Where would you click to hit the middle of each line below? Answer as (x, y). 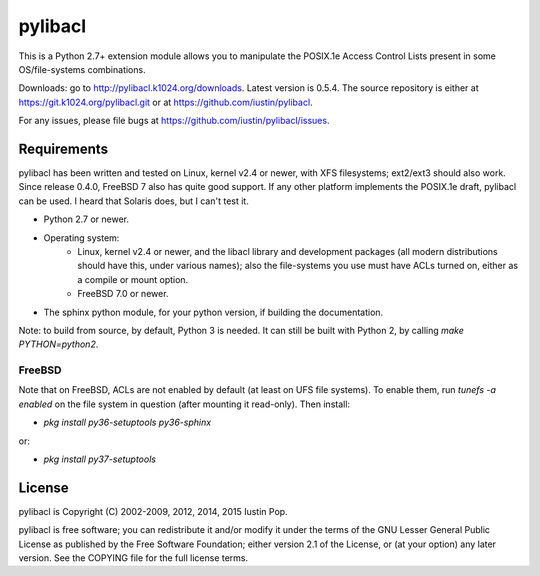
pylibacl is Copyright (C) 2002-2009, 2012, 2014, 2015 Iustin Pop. (153, 511)
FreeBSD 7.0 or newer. (123, 294)
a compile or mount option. (133, 279)
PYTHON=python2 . (58, 344)
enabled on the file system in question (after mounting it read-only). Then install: (184, 404)
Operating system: (81, 237)
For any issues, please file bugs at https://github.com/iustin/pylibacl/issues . (174, 121)
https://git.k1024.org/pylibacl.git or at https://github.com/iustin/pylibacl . (166, 102)
